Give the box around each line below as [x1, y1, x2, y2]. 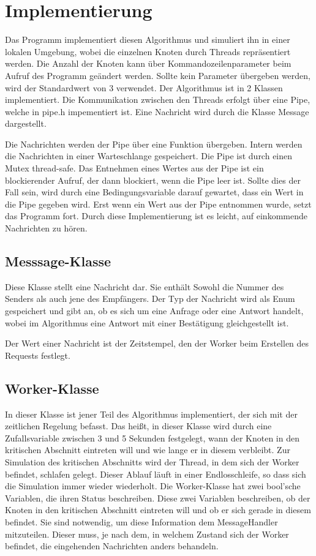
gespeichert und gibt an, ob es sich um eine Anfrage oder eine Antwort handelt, [5, 304, 304, 317]
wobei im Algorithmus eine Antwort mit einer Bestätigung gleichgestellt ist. [5, 316, 289, 329]
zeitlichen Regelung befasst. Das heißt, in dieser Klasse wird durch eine [5, 419, 272, 432]
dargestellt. [5, 117, 47, 130]
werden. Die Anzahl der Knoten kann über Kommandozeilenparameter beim [5, 57, 292, 70]
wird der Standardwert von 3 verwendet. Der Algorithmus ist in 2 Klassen [5, 81, 283, 94]
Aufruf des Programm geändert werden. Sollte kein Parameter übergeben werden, [5, 69, 310, 81]
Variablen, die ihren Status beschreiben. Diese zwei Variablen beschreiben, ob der [5, 491, 310, 504]
